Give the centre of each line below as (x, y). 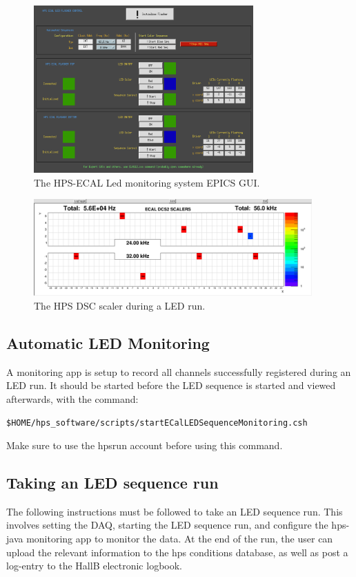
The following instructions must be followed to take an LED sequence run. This (175, 511)
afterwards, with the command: (72, 398)
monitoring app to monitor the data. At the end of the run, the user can (180, 538)
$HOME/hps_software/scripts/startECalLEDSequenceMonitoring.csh (157, 423)
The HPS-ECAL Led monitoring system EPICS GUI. (147, 182)
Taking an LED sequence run (112, 482)
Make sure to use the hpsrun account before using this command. (145, 445)
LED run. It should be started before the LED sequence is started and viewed (171, 385)
